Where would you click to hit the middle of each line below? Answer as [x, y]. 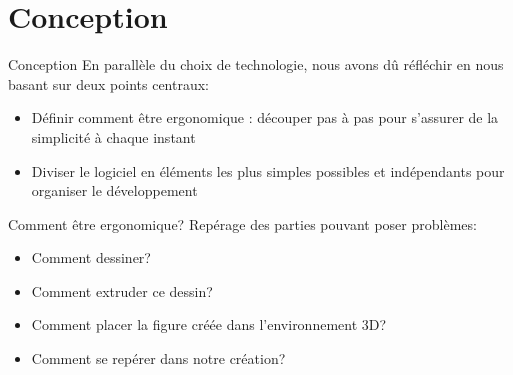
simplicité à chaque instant [113, 136]
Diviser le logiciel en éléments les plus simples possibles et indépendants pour [268, 170]
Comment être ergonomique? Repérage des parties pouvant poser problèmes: [242, 223]
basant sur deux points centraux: [108, 83]
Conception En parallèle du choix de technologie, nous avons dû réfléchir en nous [256, 64]
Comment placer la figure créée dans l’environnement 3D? [209, 324]
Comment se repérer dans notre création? [158, 358]
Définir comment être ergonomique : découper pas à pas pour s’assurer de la [265, 117]
